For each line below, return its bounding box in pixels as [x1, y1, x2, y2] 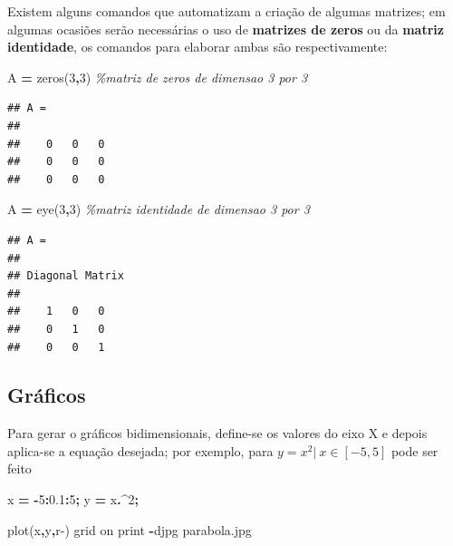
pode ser [390, 441, 439, 460]
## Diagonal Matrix [7, 269, 124, 283]
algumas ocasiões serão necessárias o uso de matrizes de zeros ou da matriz [7, 19, 444, 38]
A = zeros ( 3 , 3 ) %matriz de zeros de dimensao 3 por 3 [7, 67, 308, 86]
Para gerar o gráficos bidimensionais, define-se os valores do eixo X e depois [7, 424, 428, 443]
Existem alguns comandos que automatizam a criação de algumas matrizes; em [7, 2, 446, 20]
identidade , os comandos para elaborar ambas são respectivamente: [7, 37, 388, 56]
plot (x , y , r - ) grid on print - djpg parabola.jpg [7, 520, 252, 539]
